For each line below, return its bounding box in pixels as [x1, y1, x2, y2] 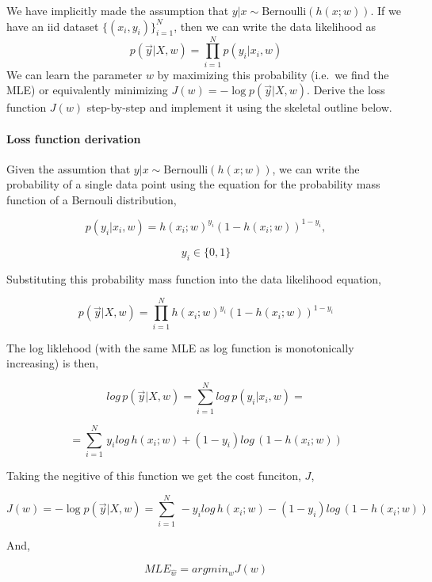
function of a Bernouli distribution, [6, 191, 177, 207]
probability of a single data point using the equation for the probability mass [6, 176, 380, 192]
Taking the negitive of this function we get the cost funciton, [6, 466, 301, 483]
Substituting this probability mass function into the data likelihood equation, [6, 270, 381, 287]
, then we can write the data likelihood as [174, 17, 377, 34]
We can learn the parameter [6, 66, 143, 82]
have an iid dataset [6, 17, 99, 34]
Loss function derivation [6, 130, 141, 146]
